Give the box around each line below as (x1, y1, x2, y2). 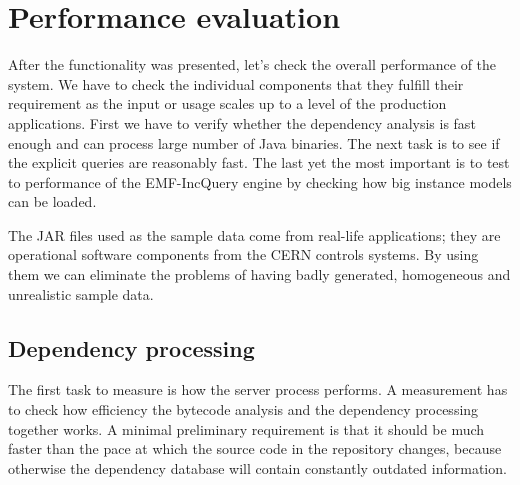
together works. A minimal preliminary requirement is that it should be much (8, 418, 485, 439)
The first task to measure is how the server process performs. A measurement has (8, 379, 508, 400)
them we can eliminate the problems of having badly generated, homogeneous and (8, 264, 511, 285)
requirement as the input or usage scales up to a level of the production (8, 93, 447, 114)
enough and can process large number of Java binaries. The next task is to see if (8, 132, 500, 153)
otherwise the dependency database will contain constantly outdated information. (8, 457, 507, 478)
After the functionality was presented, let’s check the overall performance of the (8, 54, 497, 75)
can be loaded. (8, 191, 97, 212)
